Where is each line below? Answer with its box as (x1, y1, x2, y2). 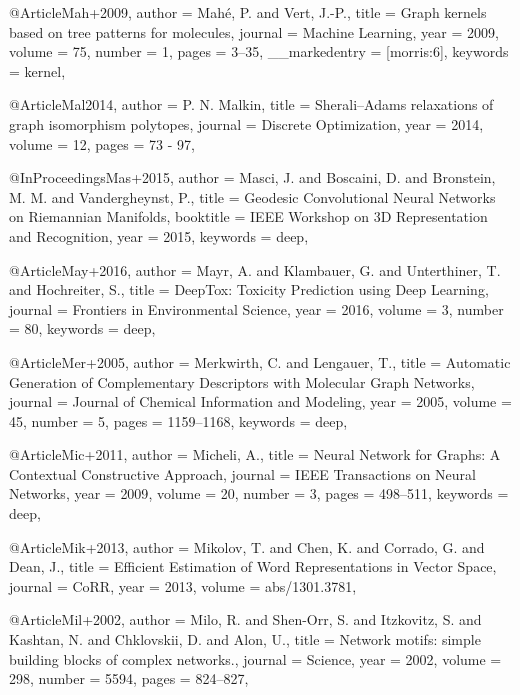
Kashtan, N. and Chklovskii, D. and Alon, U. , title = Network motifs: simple (9, 629, 481, 650)
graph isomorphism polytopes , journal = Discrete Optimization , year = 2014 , (9, 113, 484, 134)
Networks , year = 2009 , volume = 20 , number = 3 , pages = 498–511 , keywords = (9, 483, 509, 504)
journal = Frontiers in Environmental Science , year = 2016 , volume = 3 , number (9, 298, 504, 319)
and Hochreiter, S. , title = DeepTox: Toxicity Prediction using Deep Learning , (9, 279, 489, 300)
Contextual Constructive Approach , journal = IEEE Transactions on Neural (9, 463, 476, 484)
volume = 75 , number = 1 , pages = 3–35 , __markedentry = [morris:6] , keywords (9, 41, 509, 62)
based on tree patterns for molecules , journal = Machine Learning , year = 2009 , (9, 21, 499, 42)
